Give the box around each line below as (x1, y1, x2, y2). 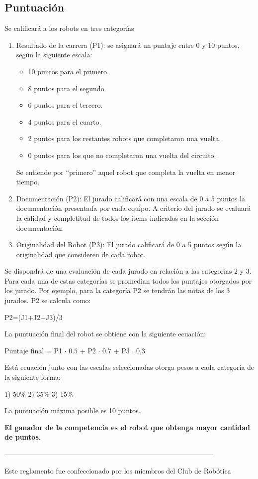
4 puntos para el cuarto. (28, 116, 101, 127)
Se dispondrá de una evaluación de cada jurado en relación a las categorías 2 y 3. (4, 266, 252, 276)
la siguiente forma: (4, 372, 61, 382)
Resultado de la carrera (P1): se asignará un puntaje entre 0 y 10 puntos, (16, 39, 240, 50)
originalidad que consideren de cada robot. (16, 249, 146, 259)
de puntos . (4, 432, 41, 442)
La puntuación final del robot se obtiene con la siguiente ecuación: (4, 328, 206, 339)
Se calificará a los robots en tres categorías (4, 23, 134, 33)
